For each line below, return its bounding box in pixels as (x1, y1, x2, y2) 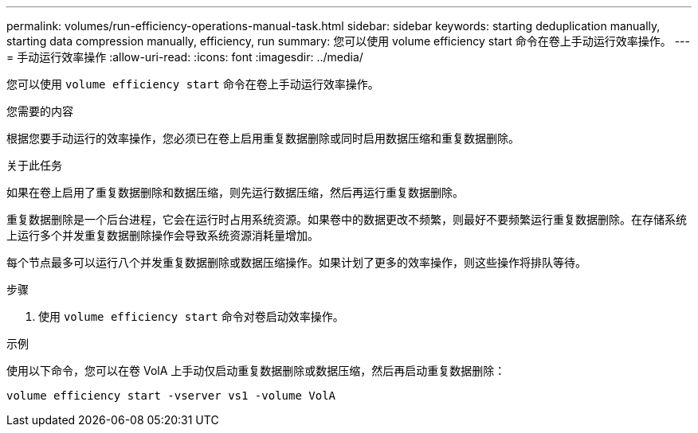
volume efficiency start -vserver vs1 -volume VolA (6, 389, 336, 402)
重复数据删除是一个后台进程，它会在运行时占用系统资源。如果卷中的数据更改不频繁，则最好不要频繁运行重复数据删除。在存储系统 (6, 213, 687, 226)
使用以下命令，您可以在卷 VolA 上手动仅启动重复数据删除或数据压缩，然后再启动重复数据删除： (6, 364, 506, 377)
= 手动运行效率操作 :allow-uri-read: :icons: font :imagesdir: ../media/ (6, 50, 363, 64)
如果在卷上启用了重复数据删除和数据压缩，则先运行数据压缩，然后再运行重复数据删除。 (6, 185, 464, 199)
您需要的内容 (6, 104, 73, 118)
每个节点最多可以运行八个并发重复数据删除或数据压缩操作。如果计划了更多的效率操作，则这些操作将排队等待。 (6, 256, 586, 269)
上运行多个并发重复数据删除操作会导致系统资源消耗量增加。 (6, 228, 319, 242)
